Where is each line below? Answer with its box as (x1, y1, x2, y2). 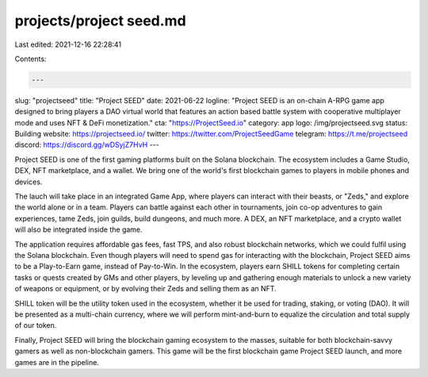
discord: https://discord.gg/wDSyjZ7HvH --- (14, 140, 160, 150)
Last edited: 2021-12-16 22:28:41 (14, 40, 122, 49)
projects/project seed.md (14, 12, 186, 29)
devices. (14, 177, 43, 187)
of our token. (14, 321, 57, 330)
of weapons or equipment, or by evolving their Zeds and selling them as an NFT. (14, 284, 277, 294)
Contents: (14, 54, 47, 63)
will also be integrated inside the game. (14, 225, 143, 234)
